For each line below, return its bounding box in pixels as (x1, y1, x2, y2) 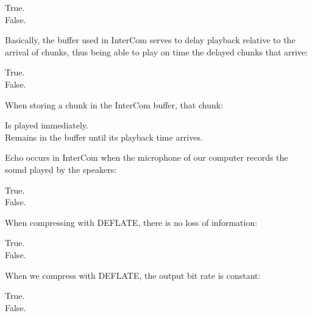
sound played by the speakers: (5, 163, 117, 175)
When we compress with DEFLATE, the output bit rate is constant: (5, 269, 261, 281)
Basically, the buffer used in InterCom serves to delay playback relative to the (5, 33, 296, 46)
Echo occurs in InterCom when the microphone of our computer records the (5, 151, 288, 164)
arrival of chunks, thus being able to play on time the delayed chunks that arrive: (5, 45, 308, 58)
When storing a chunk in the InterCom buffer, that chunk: (5, 98, 223, 111)
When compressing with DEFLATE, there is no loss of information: (5, 216, 258, 228)
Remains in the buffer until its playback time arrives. (5, 130, 203, 143)
